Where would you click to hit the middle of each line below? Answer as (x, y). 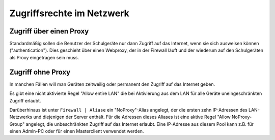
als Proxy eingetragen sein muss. (44, 57)
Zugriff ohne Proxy (40, 72)
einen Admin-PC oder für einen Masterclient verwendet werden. (77, 131)
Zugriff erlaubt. (25, 100)
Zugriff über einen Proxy (49, 31)
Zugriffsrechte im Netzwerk (69, 13)
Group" (17, 124)
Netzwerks (21, 117)
